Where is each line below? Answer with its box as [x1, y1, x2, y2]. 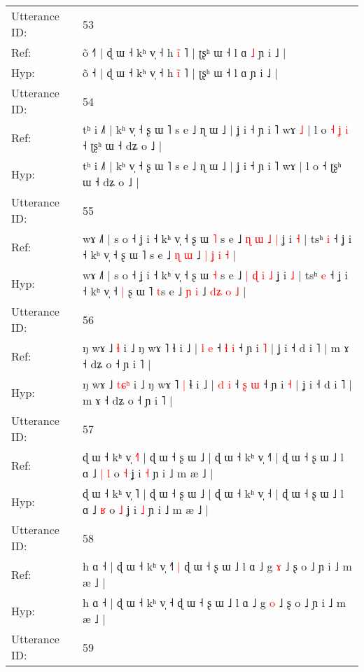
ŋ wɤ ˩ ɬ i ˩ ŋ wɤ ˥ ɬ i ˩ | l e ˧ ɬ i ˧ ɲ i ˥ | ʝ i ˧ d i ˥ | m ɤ [82, 339, 349, 356]
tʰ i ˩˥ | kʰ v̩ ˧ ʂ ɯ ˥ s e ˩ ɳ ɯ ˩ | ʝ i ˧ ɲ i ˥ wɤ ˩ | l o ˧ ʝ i [82, 121, 349, 137]
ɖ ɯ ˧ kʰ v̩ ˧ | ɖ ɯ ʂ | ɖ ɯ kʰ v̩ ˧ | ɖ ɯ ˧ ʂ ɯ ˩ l [82, 449, 344, 465]
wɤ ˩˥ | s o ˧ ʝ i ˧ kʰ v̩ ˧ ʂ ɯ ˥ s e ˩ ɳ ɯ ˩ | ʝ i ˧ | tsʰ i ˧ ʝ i [82, 230, 352, 246]
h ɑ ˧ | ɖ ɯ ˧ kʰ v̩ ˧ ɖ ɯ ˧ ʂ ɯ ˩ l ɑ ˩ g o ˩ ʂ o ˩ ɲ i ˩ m [82, 594, 346, 610]
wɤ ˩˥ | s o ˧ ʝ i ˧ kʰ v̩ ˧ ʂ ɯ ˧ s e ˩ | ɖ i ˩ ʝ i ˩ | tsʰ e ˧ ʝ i [82, 267, 348, 283]
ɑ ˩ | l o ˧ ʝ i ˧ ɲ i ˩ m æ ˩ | [82, 465, 213, 481]
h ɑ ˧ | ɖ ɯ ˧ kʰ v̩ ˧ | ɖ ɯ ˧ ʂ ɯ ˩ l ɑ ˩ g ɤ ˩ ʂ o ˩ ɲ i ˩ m [82, 558, 352, 574]
